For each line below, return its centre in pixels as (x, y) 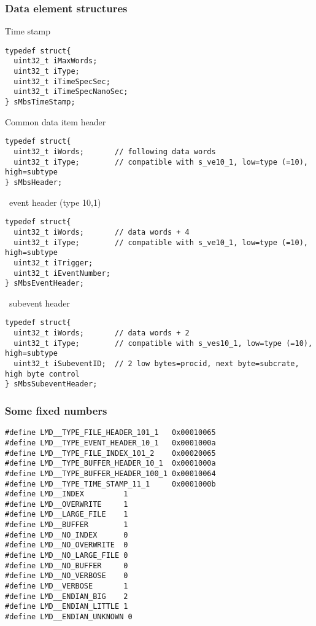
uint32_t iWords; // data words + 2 (102, 333)
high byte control (42, 374)
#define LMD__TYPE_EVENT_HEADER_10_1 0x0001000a (110, 443)
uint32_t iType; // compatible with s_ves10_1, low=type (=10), (163, 343)
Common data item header (56, 121)
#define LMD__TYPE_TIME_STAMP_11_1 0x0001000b (110, 484)
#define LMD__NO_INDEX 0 (67, 535)
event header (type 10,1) (55, 202)
